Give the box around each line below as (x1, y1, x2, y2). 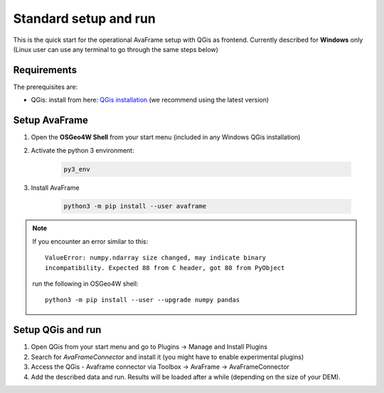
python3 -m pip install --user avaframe (63, 203, 206, 210)
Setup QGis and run (13, 324, 102, 336)
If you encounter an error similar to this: (32, 237, 149, 245)
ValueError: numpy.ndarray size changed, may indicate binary (45, 254, 267, 262)
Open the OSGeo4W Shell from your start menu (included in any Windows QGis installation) (31, 133, 301, 141)
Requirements (13, 64, 78, 76)
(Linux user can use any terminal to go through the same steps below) (13, 45, 218, 53)
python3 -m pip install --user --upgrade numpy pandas (45, 296, 240, 304)
